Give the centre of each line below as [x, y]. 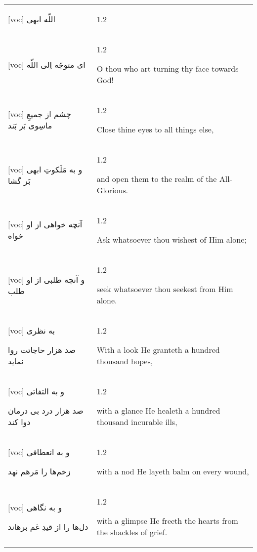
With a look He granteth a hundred [158, 350]
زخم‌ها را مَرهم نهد [39, 471]
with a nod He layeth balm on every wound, [173, 471]
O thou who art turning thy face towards [168, 68]
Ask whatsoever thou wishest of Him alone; [171, 239]
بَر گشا [19, 180]
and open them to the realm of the [157, 179]
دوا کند [19, 422]
